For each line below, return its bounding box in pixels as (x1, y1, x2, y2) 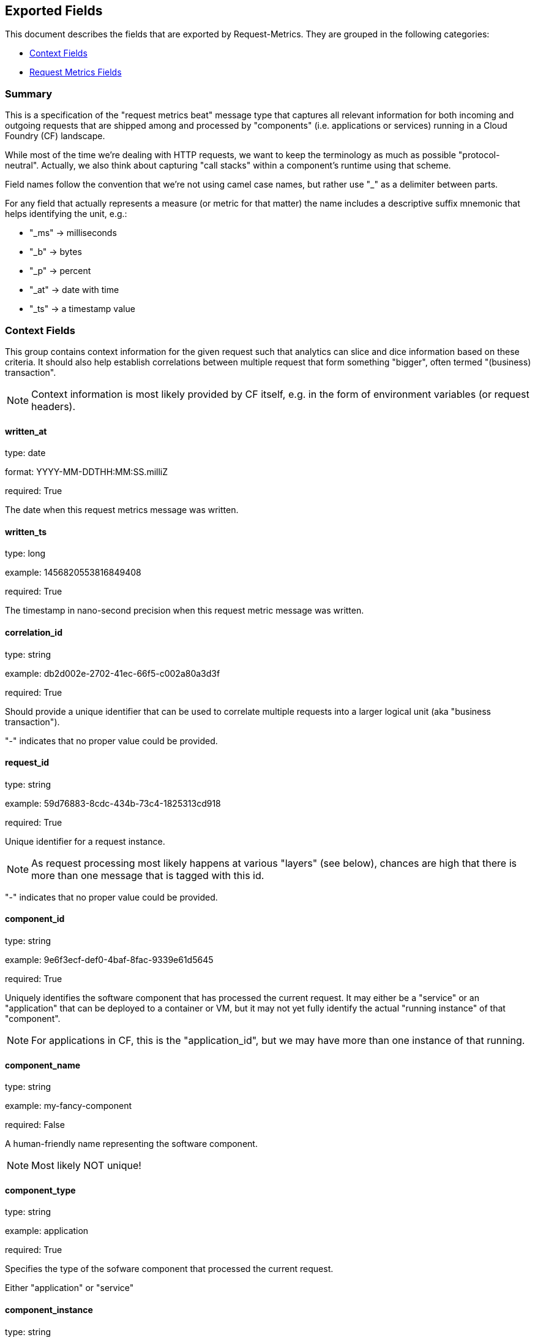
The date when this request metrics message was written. (5, 505, 239, 516)
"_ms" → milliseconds (29, 227, 117, 238)
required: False (5, 1119, 65, 1130)
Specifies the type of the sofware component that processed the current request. (5, 1263, 334, 1274)
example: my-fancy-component (5, 1100, 132, 1111)
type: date (5, 448, 46, 459)
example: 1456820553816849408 (5, 567, 141, 578)
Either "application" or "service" (5, 1282, 134, 1293)
